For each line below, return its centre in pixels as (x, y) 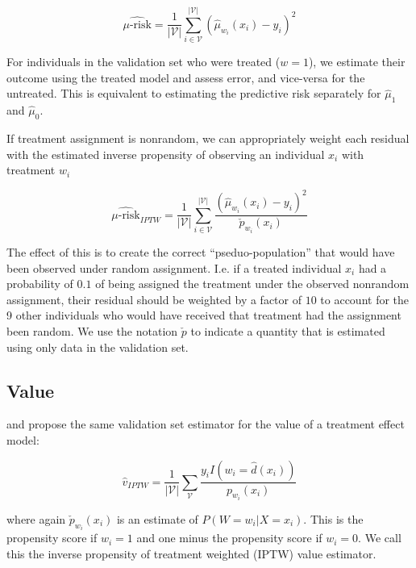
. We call (380, 538)
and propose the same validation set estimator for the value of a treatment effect (206, 424)
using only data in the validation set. (98, 347)
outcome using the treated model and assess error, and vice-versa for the (186, 77)
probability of (40, 284)
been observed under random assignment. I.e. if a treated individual (174, 267)
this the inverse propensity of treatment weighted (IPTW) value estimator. (191, 553)
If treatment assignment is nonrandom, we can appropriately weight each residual (208, 138)
